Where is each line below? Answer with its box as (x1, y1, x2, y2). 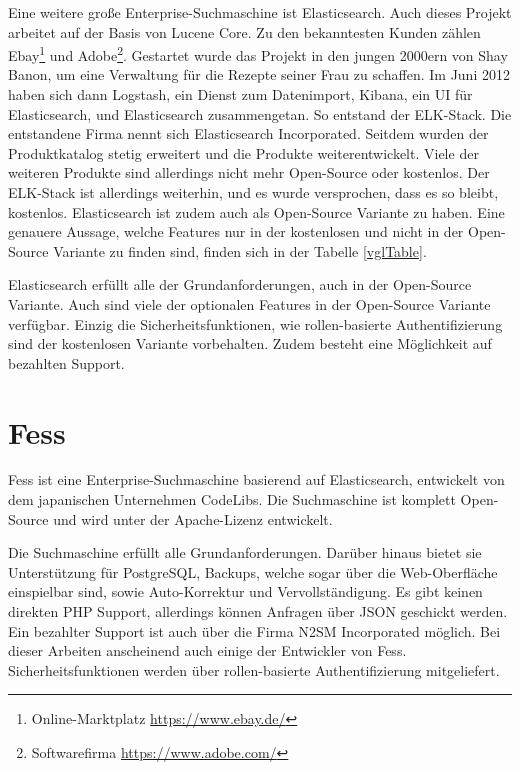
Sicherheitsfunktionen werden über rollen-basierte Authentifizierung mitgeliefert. (8, 659, 500, 680)
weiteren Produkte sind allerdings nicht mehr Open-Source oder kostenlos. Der (8, 162, 490, 183)
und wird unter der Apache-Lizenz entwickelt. (53, 508, 333, 529)
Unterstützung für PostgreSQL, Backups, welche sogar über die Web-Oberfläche (8, 561, 498, 582)
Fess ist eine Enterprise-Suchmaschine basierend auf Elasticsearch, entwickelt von (8, 469, 505, 490)
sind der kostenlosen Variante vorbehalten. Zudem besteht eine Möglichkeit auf (8, 333, 492, 354)
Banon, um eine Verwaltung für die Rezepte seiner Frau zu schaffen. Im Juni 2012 (8, 64, 510, 85)
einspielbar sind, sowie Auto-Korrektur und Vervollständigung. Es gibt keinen (8, 581, 483, 602)
